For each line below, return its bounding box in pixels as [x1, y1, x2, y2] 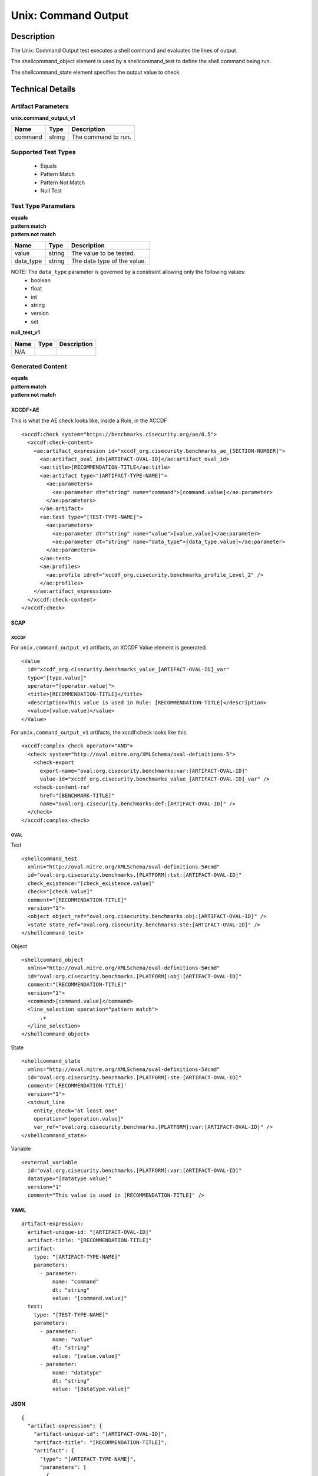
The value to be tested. [71, 249, 135, 257]
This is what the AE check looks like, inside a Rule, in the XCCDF [11, 417, 167, 424]
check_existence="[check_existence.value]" [27, 880, 155, 887]
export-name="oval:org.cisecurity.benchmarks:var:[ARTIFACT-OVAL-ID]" [39, 768, 249, 774]
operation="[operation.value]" [33, 1115, 124, 1122]
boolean [31, 276, 51, 283]
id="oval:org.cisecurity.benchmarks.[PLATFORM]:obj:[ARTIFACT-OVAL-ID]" [27, 973, 242, 979]
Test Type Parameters [11, 201, 75, 210]
